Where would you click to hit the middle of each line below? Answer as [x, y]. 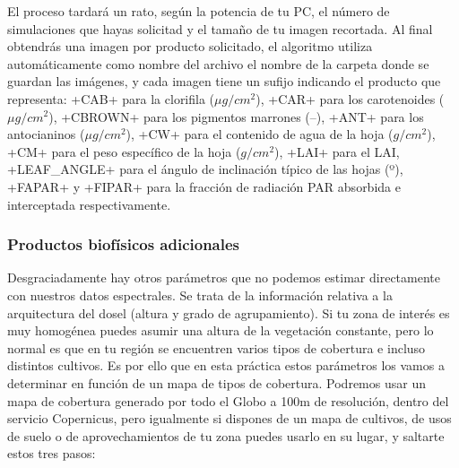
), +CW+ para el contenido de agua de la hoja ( [260, 134]
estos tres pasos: [52, 453]
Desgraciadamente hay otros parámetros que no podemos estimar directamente [224, 277]
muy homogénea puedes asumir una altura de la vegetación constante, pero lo [221, 330]
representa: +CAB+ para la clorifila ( [111, 98]
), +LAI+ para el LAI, [337, 151]
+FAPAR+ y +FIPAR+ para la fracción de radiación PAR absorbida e [204, 186]
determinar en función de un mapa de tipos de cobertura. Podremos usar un [217, 382]
